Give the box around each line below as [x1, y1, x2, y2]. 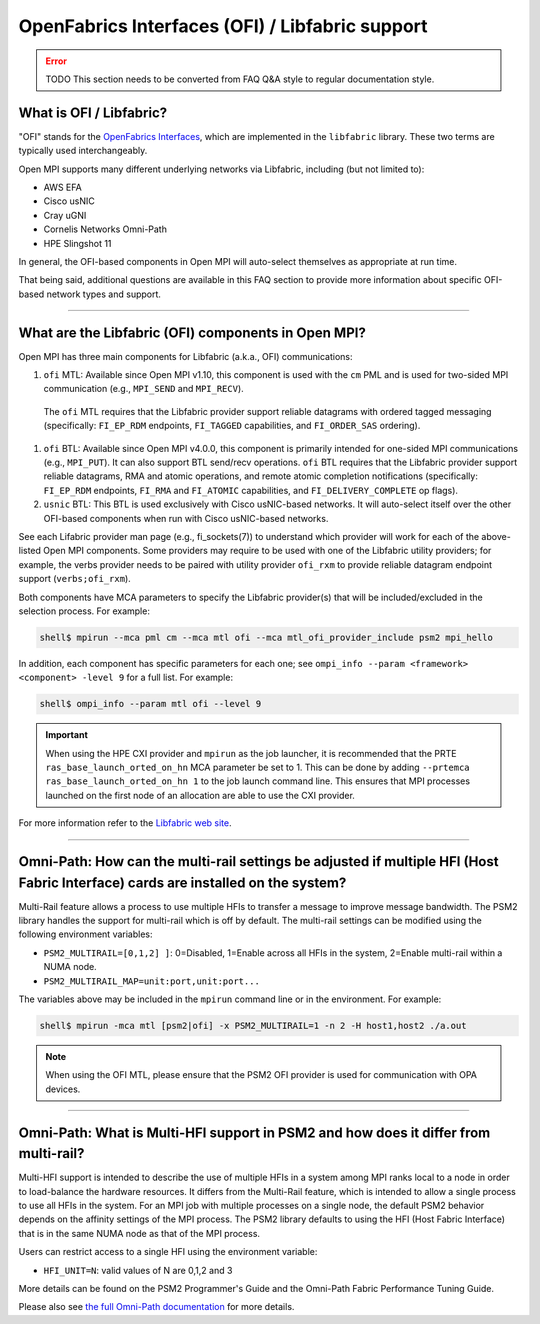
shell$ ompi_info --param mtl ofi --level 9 [39, 698, 262, 710]
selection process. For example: [18, 605, 150, 617]
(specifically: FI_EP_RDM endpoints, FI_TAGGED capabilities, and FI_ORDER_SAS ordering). [43, 420, 421, 432]
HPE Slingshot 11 [43, 237, 112, 249]
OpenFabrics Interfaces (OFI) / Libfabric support [18, 15, 429, 37]
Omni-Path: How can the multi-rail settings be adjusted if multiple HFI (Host [18, 853, 499, 870]
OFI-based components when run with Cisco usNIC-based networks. [43, 512, 329, 524]
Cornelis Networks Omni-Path [43, 223, 167, 235]
